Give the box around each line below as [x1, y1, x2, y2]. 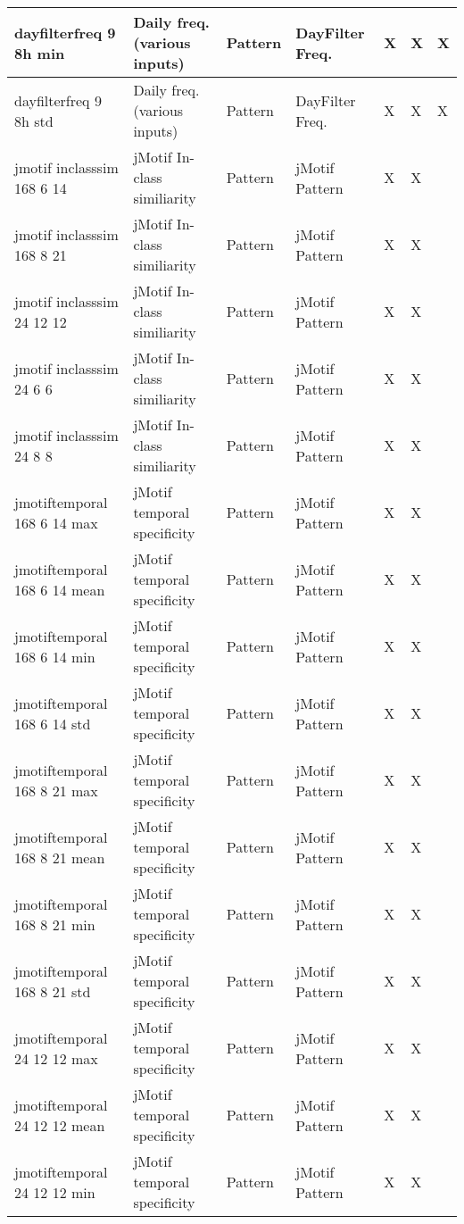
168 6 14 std [14, 712, 91, 734]
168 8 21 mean [14, 846, 105, 868]
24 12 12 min [14, 1181, 95, 1203]
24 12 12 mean [14, 1114, 105, 1136]
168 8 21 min [14, 913, 95, 935]
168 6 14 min [14, 645, 95, 667]
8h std [14, 110, 54, 131]
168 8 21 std [14, 980, 91, 1002]
